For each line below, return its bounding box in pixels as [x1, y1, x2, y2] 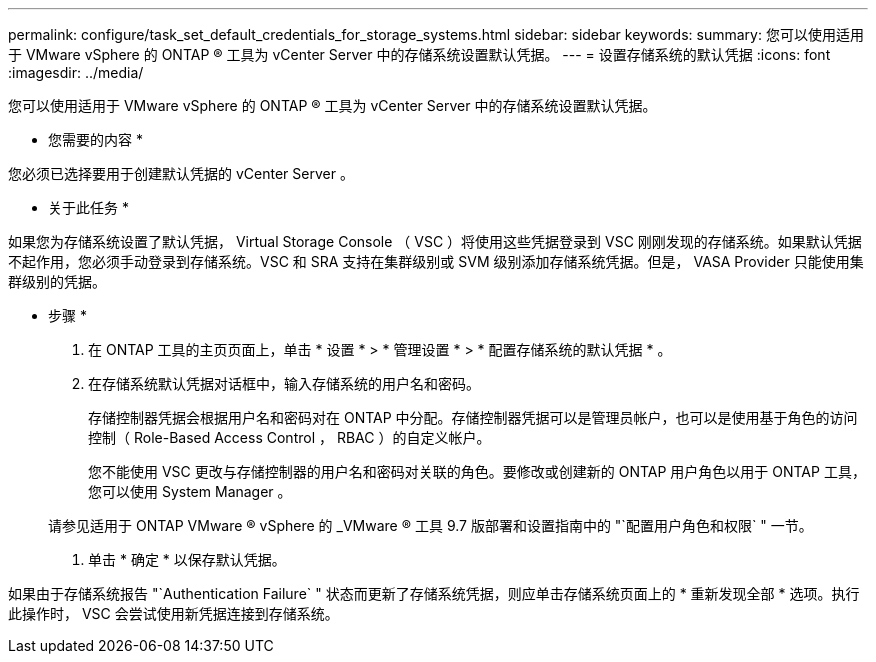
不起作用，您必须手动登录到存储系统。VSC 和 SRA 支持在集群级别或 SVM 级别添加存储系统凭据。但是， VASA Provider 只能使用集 [8, 253, 864, 270]
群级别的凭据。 [8, 273, 106, 290]
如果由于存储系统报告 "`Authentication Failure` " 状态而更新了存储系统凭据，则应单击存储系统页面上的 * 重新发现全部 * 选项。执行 [8, 585, 860, 602]
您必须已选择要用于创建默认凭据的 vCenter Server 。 [8, 165, 354, 182]
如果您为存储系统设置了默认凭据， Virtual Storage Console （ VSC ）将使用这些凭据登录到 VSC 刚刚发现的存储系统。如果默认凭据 [8, 233, 862, 250]
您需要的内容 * [48, 131, 143, 148]
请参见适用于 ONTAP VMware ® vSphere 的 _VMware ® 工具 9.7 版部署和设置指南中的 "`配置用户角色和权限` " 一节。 [48, 517, 813, 534]
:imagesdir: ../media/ [8, 64, 144, 81]
